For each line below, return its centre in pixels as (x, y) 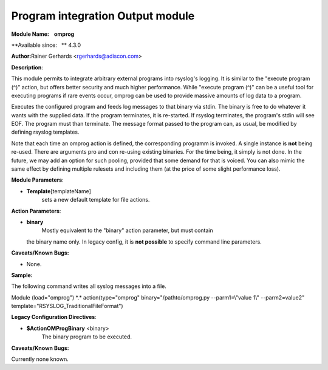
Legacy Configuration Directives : (54, 317)
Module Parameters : (37, 180)
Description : (27, 67)
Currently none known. (40, 359)
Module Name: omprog (43, 34)
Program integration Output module (103, 16)
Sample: (22, 275)
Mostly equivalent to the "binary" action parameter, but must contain (128, 230)
